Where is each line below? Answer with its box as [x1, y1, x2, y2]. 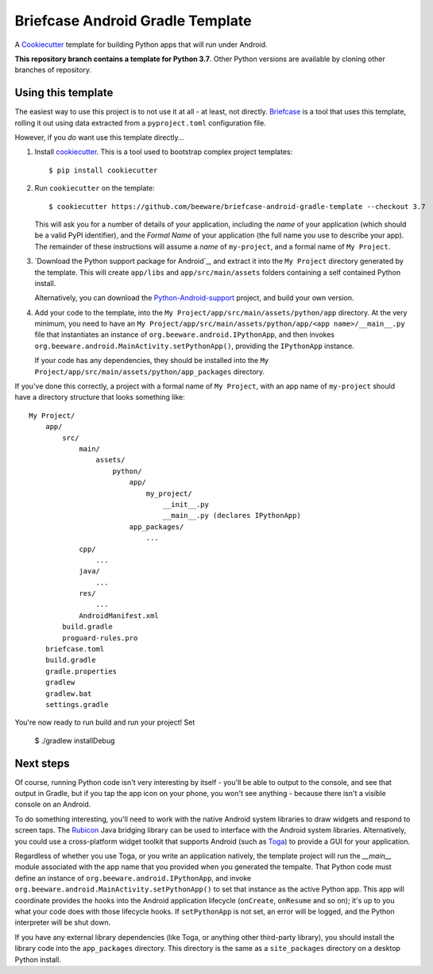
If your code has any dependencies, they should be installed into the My [34, 356, 269, 365]
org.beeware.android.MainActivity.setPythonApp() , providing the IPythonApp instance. [34, 341, 355, 350]
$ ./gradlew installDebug [34, 736, 115, 745]
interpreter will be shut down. [14, 918, 111, 927]
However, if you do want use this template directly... [14, 133, 184, 142]
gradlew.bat [44, 689, 92, 698]
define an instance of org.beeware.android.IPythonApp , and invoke [14, 873, 252, 883]
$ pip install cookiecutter [48, 165, 158, 175]
